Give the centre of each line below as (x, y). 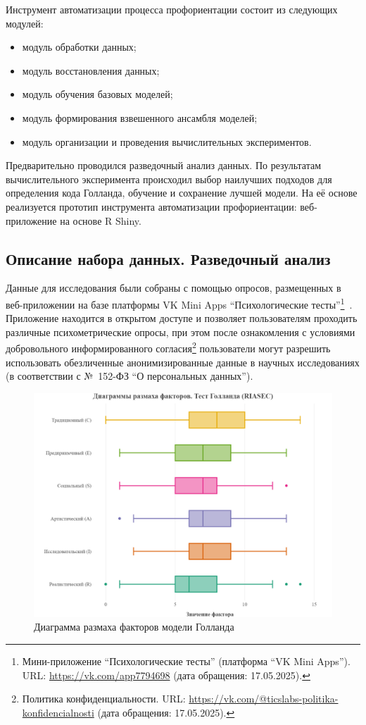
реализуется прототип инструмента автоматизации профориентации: (151, 206)
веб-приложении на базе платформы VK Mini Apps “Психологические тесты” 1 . (179, 303)
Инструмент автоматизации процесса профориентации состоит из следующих (172, 9)
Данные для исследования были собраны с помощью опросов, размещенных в (173, 288)
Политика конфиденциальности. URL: (104, 699)
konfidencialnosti (58, 712)
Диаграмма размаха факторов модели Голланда (134, 627)
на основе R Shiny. (101, 220)
